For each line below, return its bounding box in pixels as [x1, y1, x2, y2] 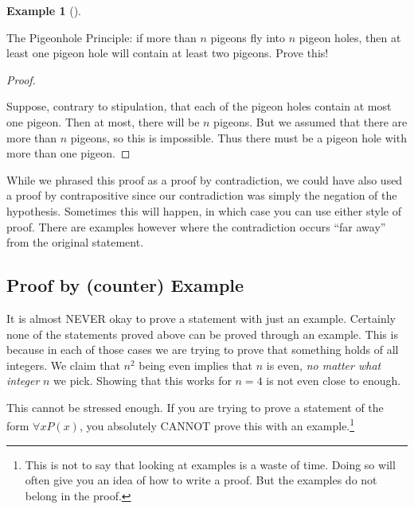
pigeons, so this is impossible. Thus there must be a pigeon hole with [70, 129, 407, 146]
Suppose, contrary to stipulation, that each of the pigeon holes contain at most [6, 98, 392, 115]
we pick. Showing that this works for [53, 372, 232, 389]
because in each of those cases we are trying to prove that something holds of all [6, 341, 399, 358]
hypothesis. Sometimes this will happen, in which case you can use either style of [6, 202, 401, 219]
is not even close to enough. [266, 372, 401, 389]
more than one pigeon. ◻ [6, 145, 131, 161]
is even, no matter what [266, 356, 381, 373]
